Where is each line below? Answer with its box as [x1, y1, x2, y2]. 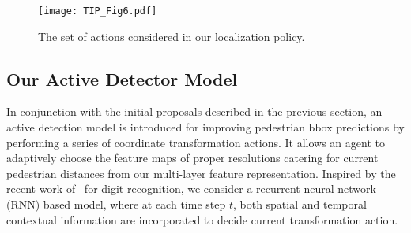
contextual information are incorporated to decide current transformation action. [6, 211, 398, 227]
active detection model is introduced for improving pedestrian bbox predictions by [6, 119, 405, 135]
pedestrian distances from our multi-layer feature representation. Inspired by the [6, 165, 396, 181]
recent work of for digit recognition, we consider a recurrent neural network [6, 180, 376, 197]
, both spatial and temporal [232, 196, 367, 213]
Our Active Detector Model [6, 66, 238, 91]
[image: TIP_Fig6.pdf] [38, 6, 157, 17]
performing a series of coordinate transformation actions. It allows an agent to [6, 134, 385, 150]
